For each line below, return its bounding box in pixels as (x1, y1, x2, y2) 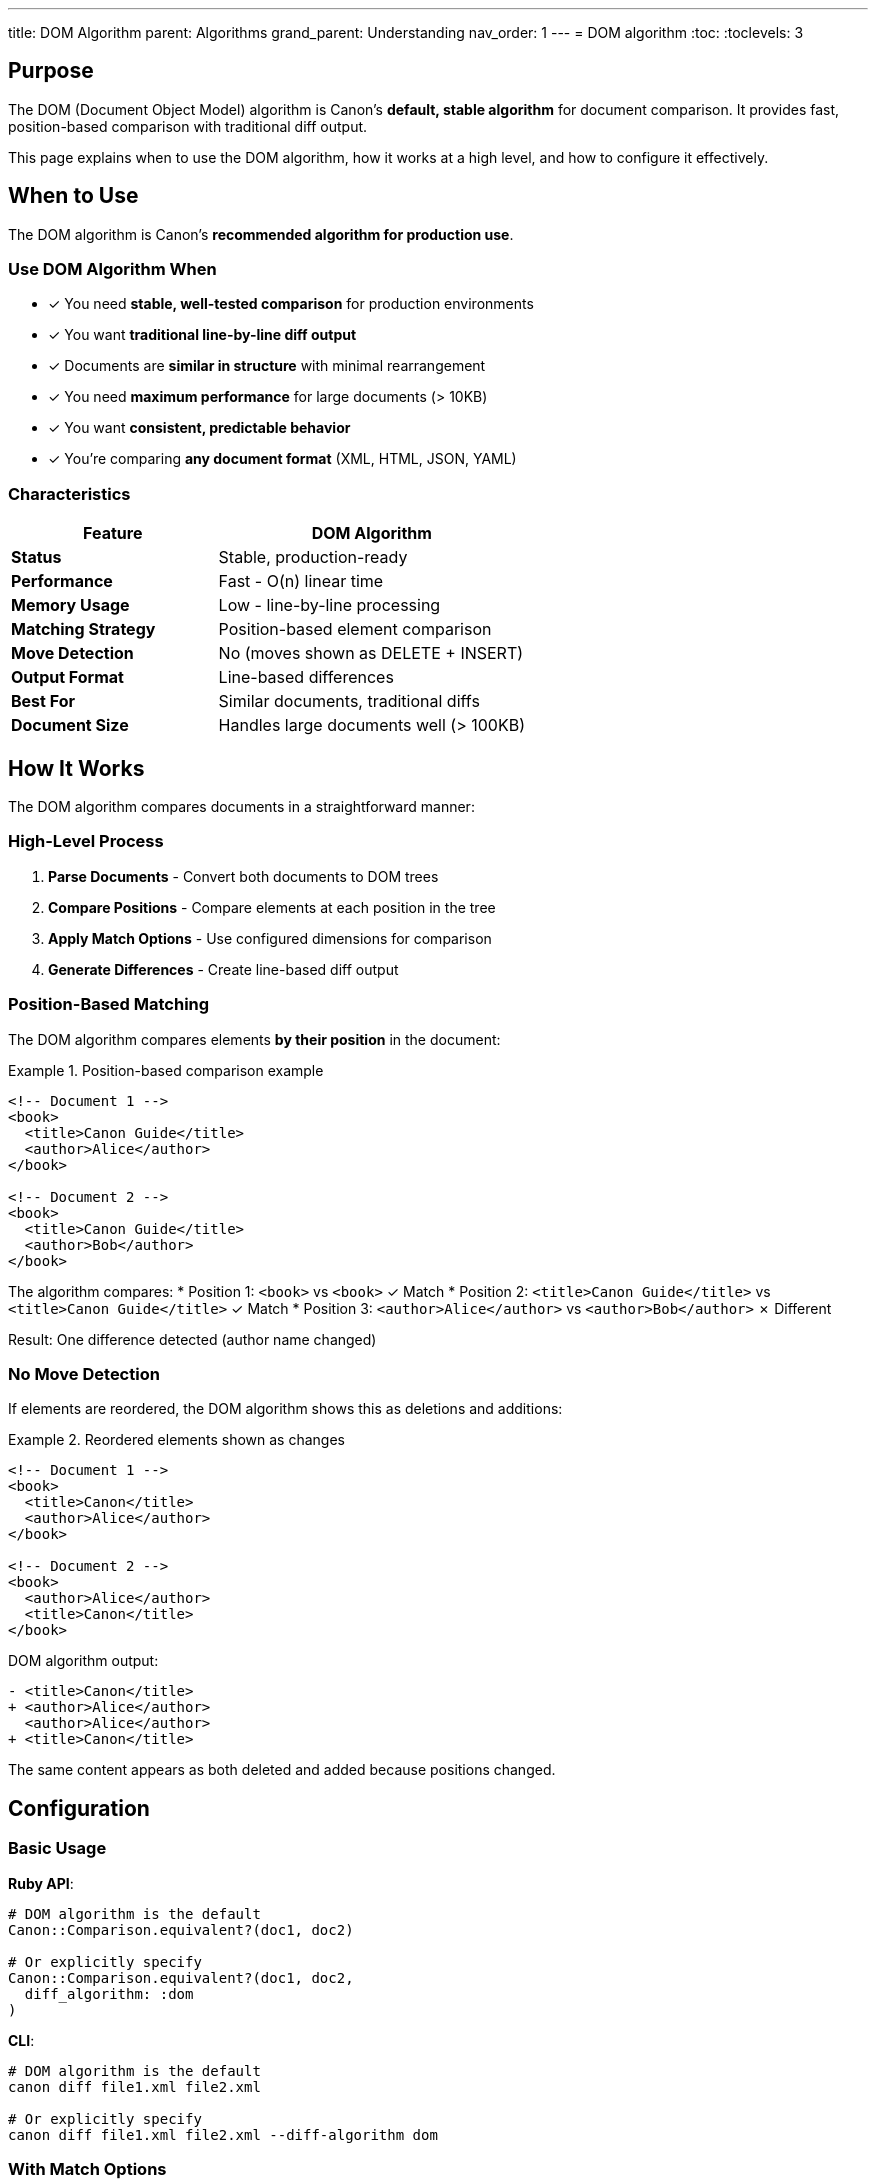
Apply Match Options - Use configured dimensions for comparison (48, 929, 492, 947)
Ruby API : (8, 1874, 74, 1892)
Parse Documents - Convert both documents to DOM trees (48, 867, 439, 885)
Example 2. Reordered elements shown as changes (8, 1431, 345, 1449)
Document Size (11, 715, 129, 736)
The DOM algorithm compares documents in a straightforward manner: (8, 798, 475, 816)
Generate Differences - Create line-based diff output (48, 960, 399, 978)
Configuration (8, 1795, 150, 1821)
